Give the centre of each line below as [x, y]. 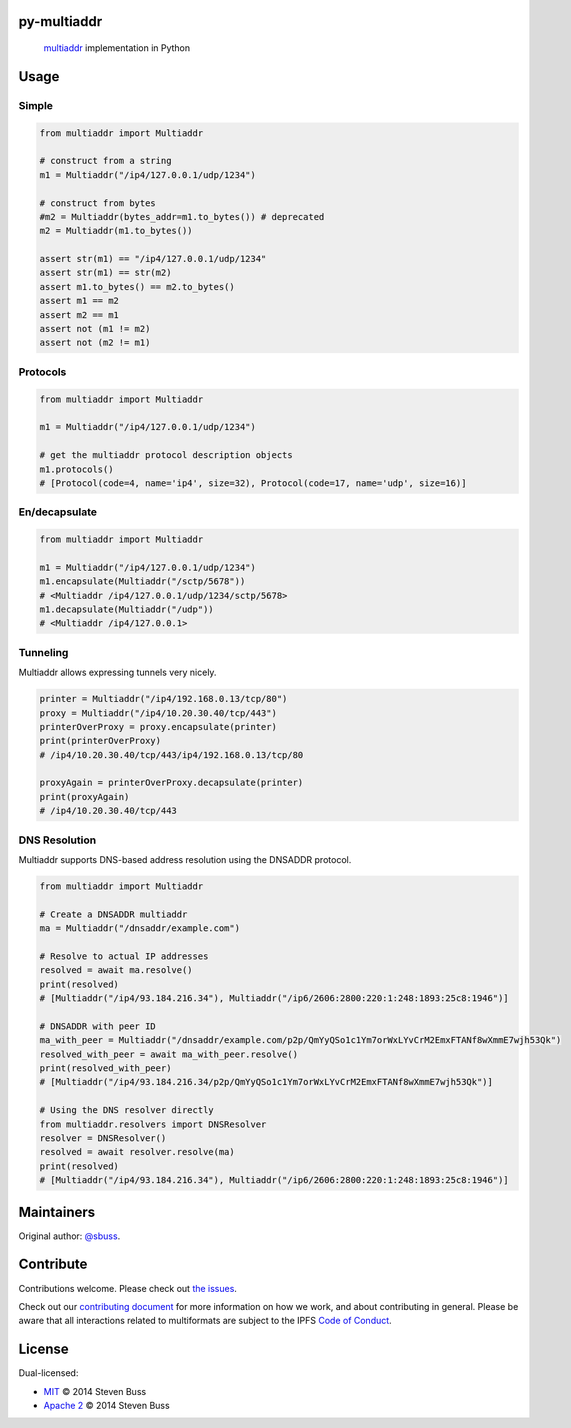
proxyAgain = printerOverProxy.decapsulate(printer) [171, 783]
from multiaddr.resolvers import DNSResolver [153, 1124]
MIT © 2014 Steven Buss [95, 1391]
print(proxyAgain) [84, 796]
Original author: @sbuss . [69, 1236]
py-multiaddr [60, 21]
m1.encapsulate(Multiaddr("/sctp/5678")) [142, 581]
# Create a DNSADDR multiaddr [113, 914]
